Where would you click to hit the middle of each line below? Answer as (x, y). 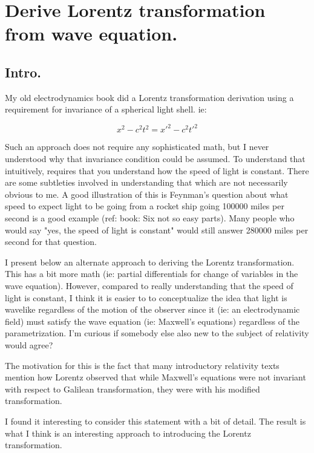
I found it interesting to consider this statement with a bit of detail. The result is (155, 421)
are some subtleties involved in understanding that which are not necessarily (146, 182)
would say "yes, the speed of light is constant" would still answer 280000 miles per (157, 230)
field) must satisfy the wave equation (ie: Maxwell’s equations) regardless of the (152, 321)
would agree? (29, 344)
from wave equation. (91, 34)
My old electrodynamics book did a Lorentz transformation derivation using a (149, 97)
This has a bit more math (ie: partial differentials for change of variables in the (152, 274)
